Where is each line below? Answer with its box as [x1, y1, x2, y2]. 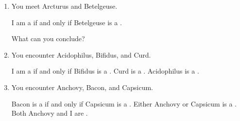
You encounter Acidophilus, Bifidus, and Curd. [11, 49, 151, 60]
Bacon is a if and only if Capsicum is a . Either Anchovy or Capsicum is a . [11, 98, 237, 108]
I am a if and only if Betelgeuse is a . [11, 17, 122, 27]
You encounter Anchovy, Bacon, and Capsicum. [11, 82, 154, 92]
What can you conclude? [11, 33, 85, 44]
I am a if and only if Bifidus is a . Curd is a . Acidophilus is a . [11, 66, 199, 76]
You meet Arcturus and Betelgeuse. [11, 1, 118, 11]
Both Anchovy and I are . [11, 108, 88, 118]
